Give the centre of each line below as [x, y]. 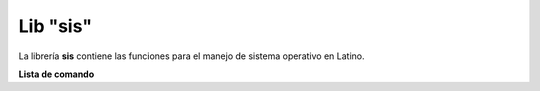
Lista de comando [56, 74]
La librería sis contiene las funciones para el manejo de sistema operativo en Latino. [191, 56]
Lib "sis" [55, 26]
